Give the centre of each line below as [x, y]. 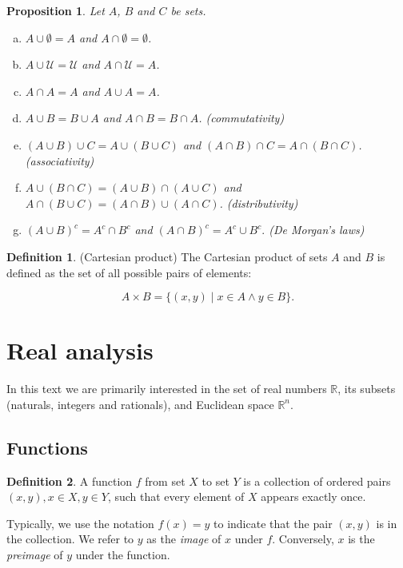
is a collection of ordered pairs [317, 481]
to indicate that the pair [273, 523]
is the [361, 539]
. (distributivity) [259, 203]
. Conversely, [303, 539]
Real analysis [80, 350]
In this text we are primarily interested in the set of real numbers [167, 389]
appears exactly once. [313, 497]
